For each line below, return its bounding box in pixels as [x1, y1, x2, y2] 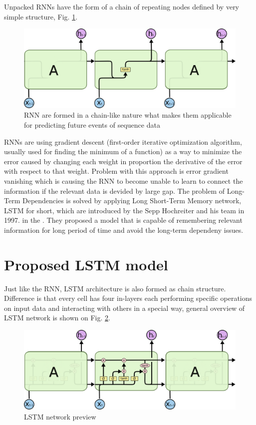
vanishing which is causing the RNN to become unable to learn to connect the [4, 175, 243, 186]
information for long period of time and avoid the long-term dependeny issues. [4, 224, 244, 235]
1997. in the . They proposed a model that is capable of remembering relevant [4, 215, 243, 225]
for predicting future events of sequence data [24, 119, 160, 130]
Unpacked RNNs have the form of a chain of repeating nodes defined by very [4, 2, 240, 12]
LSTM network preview [24, 411, 96, 421]
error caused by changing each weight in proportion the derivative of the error [4, 156, 243, 166]
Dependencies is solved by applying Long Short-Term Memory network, [22, 195, 242, 206]
